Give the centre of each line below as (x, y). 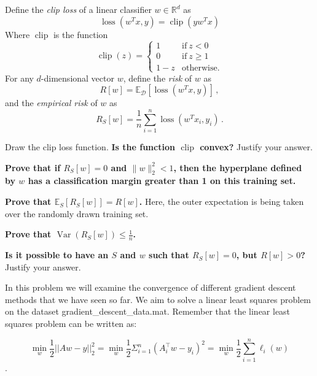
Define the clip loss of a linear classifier (78, 9)
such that (169, 255)
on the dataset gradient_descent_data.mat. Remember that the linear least (148, 311)
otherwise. (201, 68)
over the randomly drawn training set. (77, 213)
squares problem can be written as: (71, 324)
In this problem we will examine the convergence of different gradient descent (151, 287)
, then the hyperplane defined (238, 167)
